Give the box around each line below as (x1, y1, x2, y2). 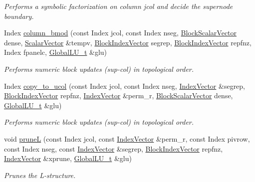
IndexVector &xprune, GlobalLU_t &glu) (4, 153, 132, 164)
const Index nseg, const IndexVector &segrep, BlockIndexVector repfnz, (4, 143, 223, 154)
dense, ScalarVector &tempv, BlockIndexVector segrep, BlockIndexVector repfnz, (4, 37, 252, 47)
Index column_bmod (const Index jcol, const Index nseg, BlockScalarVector (4, 27, 237, 38)
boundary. (4, 10, 34, 21)
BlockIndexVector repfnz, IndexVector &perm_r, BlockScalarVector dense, (4, 90, 233, 101)
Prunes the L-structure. (4, 170, 76, 180)
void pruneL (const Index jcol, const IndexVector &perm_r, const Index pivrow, (4, 133, 250, 144)
